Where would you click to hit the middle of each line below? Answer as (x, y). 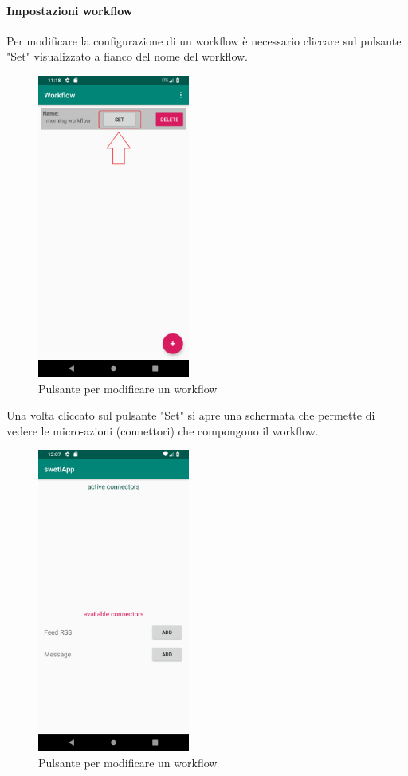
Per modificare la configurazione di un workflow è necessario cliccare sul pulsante (204, 40)
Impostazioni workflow (70, 10)
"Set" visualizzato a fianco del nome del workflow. (127, 56)
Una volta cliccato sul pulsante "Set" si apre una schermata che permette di (191, 415)
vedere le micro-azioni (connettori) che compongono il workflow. (163, 430)
